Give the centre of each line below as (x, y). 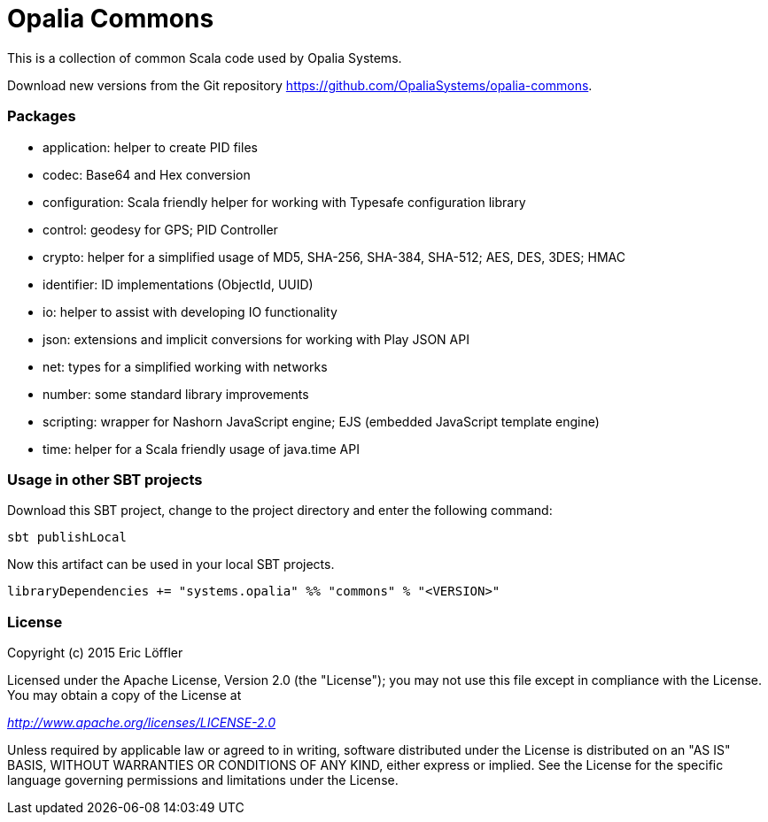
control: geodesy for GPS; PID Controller (160, 229)
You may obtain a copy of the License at (124, 695)
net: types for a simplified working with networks (185, 366)
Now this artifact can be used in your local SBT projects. (171, 565)
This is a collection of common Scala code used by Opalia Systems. (205, 58)
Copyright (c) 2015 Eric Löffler (95, 653)
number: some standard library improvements (176, 394)
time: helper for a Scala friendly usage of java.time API (201, 449)
